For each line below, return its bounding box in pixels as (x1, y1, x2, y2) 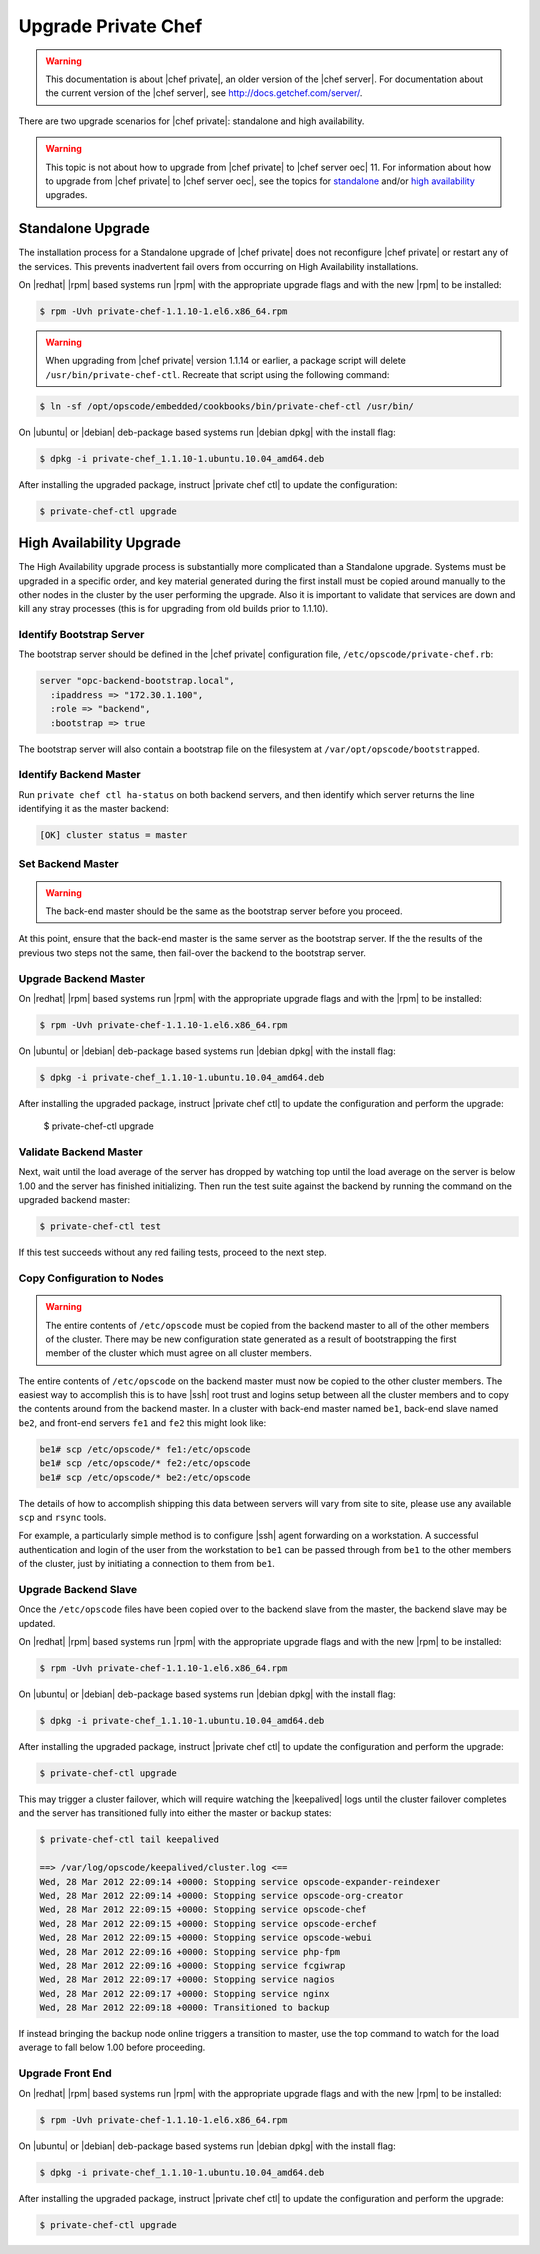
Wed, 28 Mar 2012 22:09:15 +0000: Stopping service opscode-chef (39, 1904, 367, 1915)
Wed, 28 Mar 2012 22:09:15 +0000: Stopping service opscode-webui (39, 1932, 372, 1944)
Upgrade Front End (18, 2066, 112, 2080)
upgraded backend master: (18, 1194, 131, 1206)
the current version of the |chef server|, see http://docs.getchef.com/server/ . (45, 87, 363, 99)
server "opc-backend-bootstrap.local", (39, 675, 235, 687)
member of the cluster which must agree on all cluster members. (45, 1347, 312, 1359)
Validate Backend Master (18, 1145, 144, 1159)
